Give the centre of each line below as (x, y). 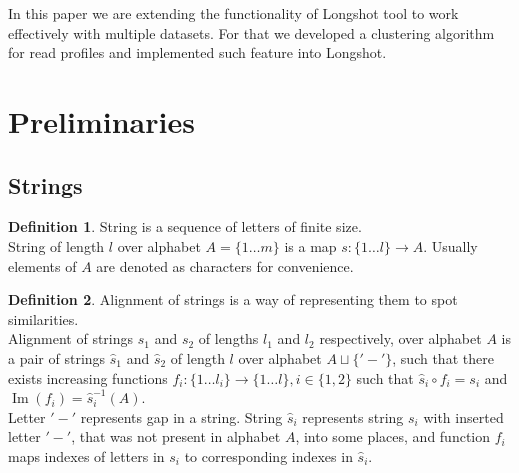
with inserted (463, 416)
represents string (353, 416)
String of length (56, 245)
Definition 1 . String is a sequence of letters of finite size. (185, 226)
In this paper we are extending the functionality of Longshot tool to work (233, 13)
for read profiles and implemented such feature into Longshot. (197, 52)
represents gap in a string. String (181, 416)
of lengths (228, 338)
